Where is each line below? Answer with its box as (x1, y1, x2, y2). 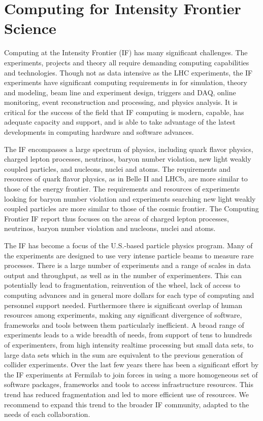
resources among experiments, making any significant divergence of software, (4, 310, 242, 320)
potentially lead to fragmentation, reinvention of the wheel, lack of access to (4, 280, 240, 290)
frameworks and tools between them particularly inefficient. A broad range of (4, 319, 244, 330)
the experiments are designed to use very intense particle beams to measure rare (4, 250, 254, 260)
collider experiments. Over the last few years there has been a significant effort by (4, 359, 259, 370)
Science (4, 18, 56, 39)
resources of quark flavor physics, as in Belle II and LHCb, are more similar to (4, 173, 248, 184)
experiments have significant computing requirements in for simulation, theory (4, 77, 247, 88)
